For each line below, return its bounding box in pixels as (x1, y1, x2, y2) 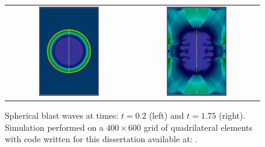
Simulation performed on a (5, 120, 104, 133)
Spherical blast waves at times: (5, 109, 119, 122)
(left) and (149, 109, 184, 122)
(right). (219, 109, 246, 122)
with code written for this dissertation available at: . (5, 133, 198, 145)
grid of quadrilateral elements (143, 120, 252, 133)
